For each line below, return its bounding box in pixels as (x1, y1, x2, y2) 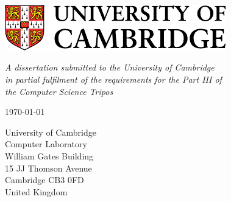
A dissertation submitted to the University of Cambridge (5, 61, 215, 74)
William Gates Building (5, 149, 94, 162)
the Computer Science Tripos (5, 85, 113, 97)
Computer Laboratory (5, 138, 87, 150)
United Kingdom (5, 185, 68, 198)
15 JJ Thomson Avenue (5, 161, 92, 174)
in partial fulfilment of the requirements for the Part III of (5, 72, 222, 85)
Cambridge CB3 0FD (5, 173, 84, 186)
